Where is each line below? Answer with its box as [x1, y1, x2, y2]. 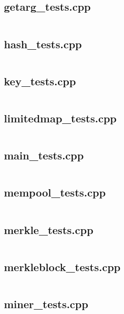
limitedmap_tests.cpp [4, 111, 117, 125]
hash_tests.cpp [4, 36, 82, 51]
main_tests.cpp [4, 148, 84, 163]
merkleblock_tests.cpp [4, 259, 121, 274]
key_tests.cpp [4, 73, 76, 88]
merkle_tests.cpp [4, 222, 94, 237]
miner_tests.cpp [4, 296, 88, 312]
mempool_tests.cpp [4, 185, 106, 200]
